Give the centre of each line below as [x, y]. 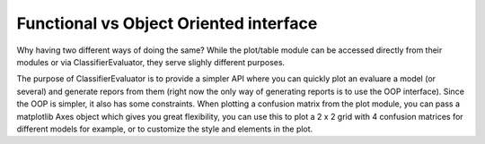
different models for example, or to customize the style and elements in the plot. [165, 129]
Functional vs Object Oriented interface [167, 23]
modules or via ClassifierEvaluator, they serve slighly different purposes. [151, 62]
